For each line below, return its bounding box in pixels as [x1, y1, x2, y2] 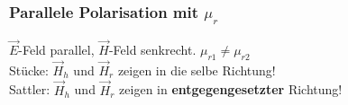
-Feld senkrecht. [108, 39, 197, 58]
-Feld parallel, [18, 39, 95, 58]
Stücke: [9, 60, 49, 79]
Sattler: [9, 80, 50, 99]
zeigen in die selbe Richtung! [117, 60, 276, 79]
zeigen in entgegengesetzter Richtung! [119, 80, 343, 99]
